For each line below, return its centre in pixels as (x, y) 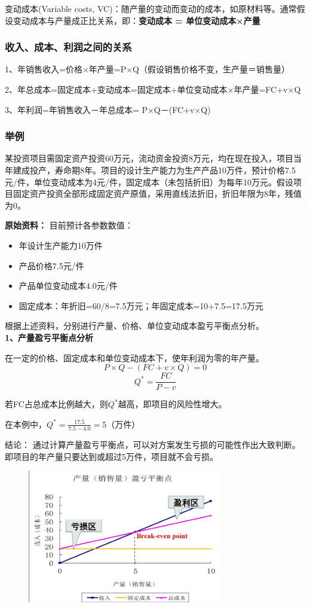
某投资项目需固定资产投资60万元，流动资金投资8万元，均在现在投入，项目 (149, 158)
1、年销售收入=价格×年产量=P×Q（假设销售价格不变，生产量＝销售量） (147, 69)
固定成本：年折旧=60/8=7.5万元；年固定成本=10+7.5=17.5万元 (141, 305)
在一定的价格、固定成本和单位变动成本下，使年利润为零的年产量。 (134, 357)
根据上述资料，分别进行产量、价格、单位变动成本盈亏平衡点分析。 (134, 326)
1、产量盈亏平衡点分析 (49, 337)
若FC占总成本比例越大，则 (56, 404)
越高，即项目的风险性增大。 (172, 404)
